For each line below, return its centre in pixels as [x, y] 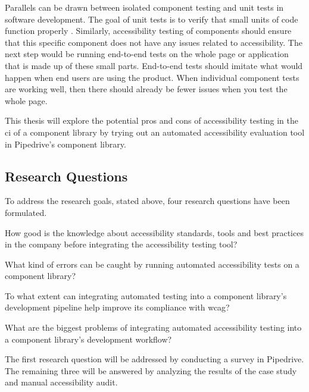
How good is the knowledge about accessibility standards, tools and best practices [154, 232]
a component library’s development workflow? [88, 339]
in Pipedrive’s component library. [65, 144]
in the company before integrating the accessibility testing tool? [121, 244]
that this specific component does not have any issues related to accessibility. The [154, 42]
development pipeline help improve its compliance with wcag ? [117, 307]
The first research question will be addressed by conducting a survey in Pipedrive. [154, 359]
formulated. [26, 212]
